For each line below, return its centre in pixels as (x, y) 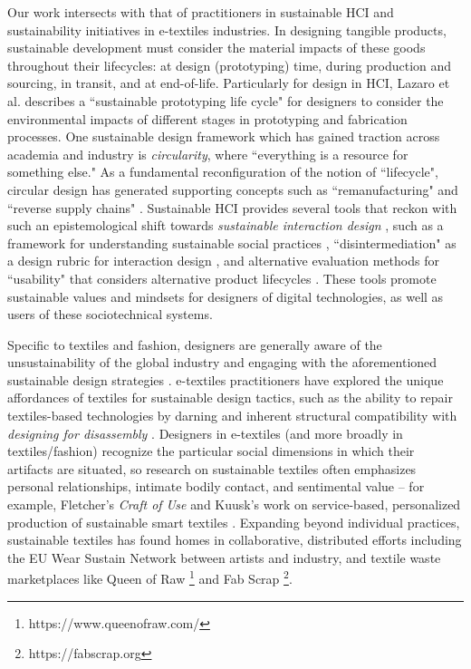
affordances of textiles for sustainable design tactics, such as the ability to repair (230, 398)
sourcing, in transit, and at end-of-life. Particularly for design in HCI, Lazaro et (229, 83)
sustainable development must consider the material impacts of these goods (216, 48)
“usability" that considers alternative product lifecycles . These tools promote (222, 278)
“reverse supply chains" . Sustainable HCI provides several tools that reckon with (232, 207)
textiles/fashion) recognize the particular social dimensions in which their (211, 451)
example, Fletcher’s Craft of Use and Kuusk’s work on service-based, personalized (234, 504)
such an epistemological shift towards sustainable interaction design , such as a (226, 225)
